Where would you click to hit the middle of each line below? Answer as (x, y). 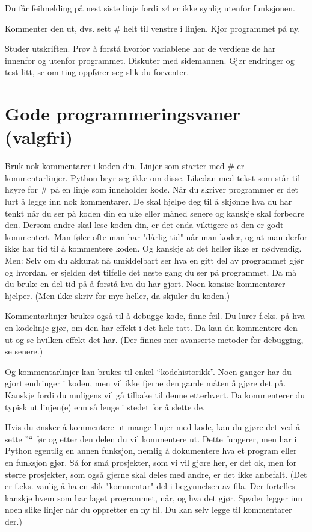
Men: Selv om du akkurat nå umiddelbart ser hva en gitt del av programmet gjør (154, 260)
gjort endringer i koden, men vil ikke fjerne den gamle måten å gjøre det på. (145, 383)
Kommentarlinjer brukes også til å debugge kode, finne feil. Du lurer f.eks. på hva (155, 316)
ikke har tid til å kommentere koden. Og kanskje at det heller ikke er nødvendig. (153, 248)
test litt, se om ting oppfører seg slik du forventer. (97, 72)
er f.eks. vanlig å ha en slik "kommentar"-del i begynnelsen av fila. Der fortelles (150, 486)
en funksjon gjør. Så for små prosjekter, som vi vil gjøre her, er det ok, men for (151, 462)
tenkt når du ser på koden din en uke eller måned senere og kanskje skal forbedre (155, 213)
